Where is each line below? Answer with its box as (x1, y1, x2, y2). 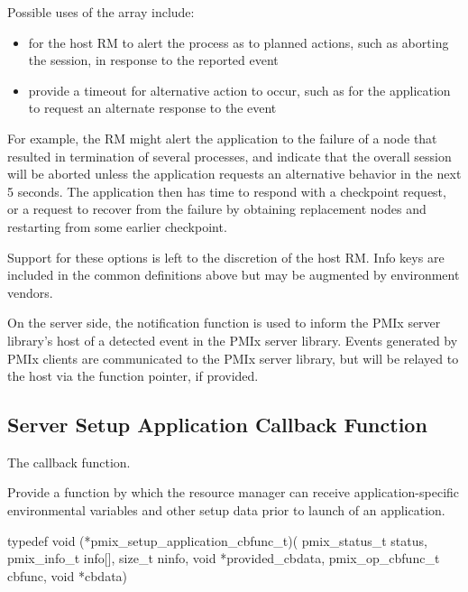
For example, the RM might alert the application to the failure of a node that (7, 128, 437, 147)
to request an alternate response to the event (28, 98, 277, 117)
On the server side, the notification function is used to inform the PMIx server (7, 313, 441, 332)
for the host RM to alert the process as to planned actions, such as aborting (28, 32, 449, 51)
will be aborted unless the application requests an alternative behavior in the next (7, 164, 462, 183)
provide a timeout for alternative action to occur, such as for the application (28, 80, 451, 99)
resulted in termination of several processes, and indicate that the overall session (7, 146, 452, 165)
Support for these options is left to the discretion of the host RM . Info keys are (7, 247, 445, 266)
